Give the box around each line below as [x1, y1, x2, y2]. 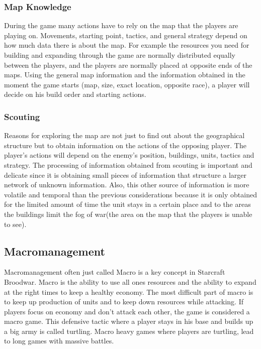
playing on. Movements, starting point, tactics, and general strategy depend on [4, 30, 247, 40]
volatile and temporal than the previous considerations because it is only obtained [4, 189, 257, 199]
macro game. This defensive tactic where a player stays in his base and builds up [4, 316, 253, 326]
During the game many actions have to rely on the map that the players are [4, 20, 238, 31]
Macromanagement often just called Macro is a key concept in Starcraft [4, 267, 225, 277]
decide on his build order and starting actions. [4, 89, 146, 99]
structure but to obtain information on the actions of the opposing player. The [4, 140, 246, 150]
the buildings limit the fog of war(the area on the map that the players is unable [4, 208, 252, 219]
